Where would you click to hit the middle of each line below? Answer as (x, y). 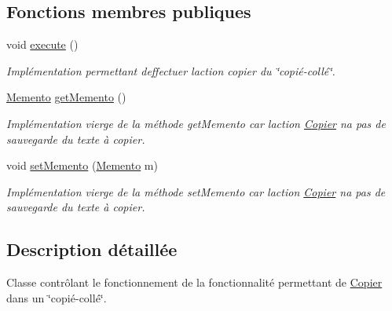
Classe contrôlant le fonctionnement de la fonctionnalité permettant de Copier (194, 282)
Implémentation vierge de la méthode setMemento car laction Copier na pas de (196, 191)
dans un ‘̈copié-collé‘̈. (57, 297)
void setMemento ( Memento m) (82, 165)
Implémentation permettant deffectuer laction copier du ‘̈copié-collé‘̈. (171, 70)
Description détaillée (92, 249)
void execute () (42, 44)
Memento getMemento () (66, 97)
